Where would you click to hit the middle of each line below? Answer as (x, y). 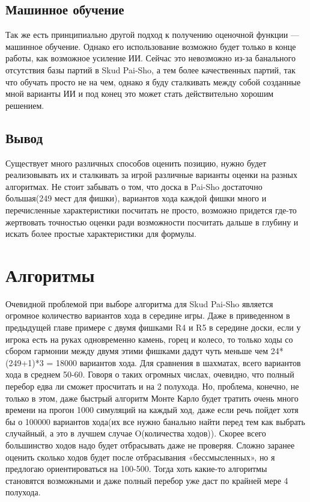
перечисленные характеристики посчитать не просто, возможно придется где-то (151, 210)
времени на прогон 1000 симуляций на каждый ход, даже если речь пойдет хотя (152, 410)
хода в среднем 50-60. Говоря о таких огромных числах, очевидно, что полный (150, 374)
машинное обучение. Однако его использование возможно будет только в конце (151, 46)
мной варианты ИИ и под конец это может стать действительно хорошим (140, 93)
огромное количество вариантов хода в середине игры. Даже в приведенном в (148, 315)
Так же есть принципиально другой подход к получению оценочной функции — (152, 35)
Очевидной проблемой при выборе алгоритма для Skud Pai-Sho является (139, 303)
